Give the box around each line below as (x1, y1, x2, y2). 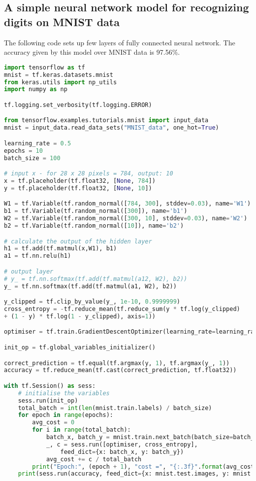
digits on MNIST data (4, 14, 120, 29)
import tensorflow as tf (4, 64, 85, 71)
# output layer (4, 268, 54, 275)
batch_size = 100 (4, 154, 61, 162)
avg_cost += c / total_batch (46, 455, 142, 463)
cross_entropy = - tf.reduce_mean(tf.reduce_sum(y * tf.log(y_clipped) (4, 306, 240, 313)
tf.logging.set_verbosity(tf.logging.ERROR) (4, 101, 152, 108)
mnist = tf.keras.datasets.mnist (4, 71, 113, 78)
